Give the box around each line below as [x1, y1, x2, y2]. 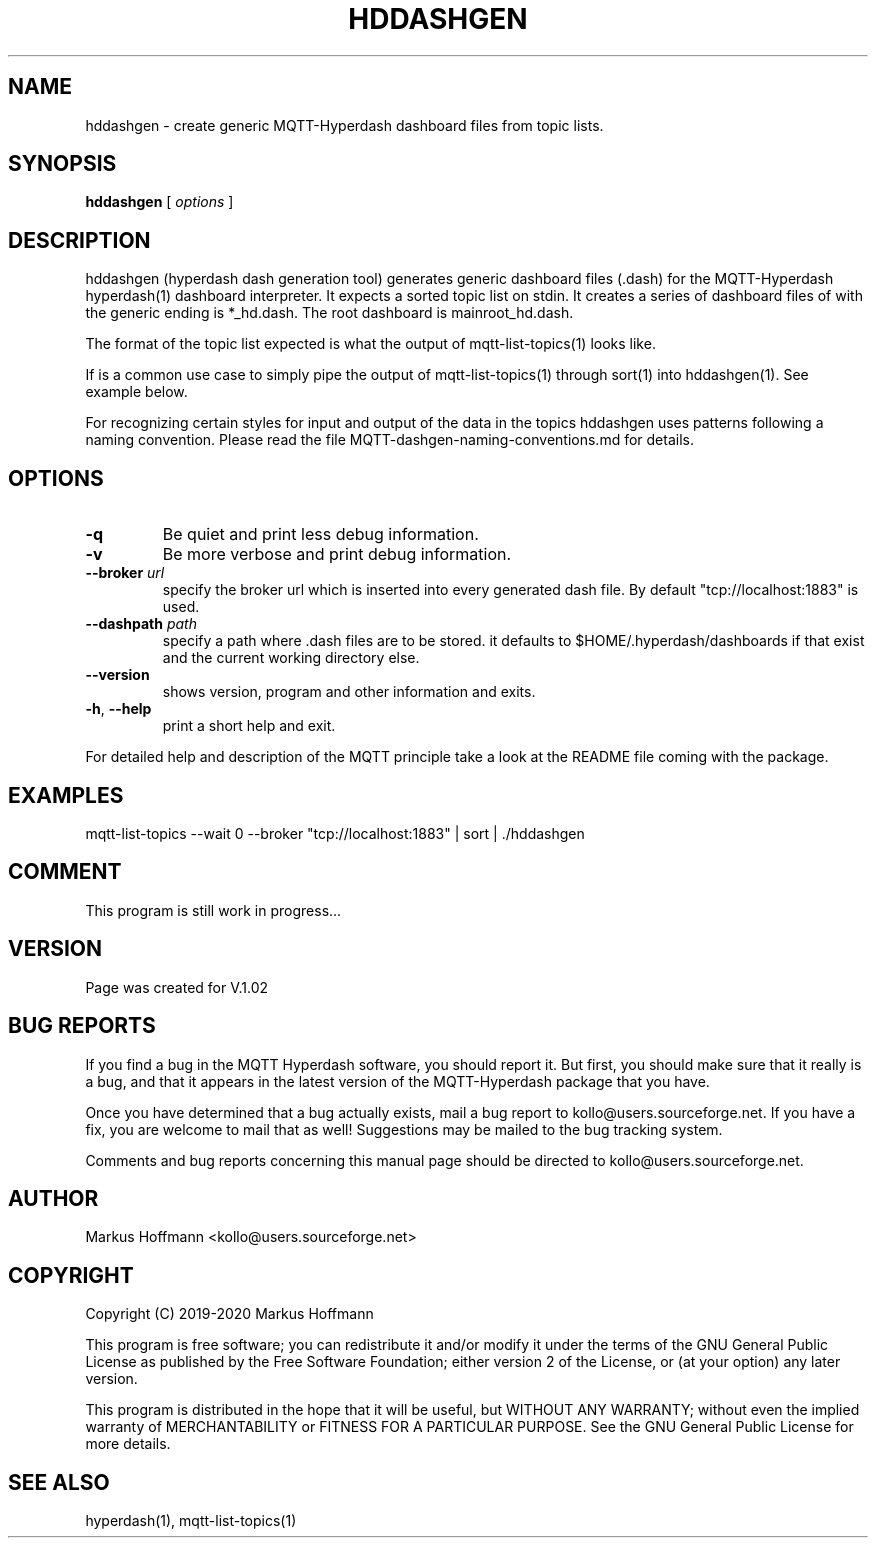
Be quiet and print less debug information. [162, 524, 479, 545]
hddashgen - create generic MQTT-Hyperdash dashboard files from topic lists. [85, 116, 604, 134]
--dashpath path [85, 615, 197, 633]
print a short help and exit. [162, 717, 336, 735]
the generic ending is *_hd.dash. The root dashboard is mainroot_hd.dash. [85, 304, 574, 322]
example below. [85, 383, 188, 401]
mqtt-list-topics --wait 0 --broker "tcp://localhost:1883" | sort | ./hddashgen [85, 824, 585, 842]
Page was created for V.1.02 [85, 978, 269, 996]
